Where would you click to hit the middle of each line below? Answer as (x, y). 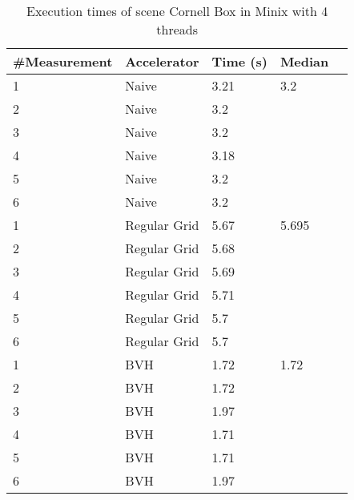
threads (177, 29)
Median (304, 61)
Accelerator (162, 61)
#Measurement (63, 61)
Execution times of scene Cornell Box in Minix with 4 (177, 11)
